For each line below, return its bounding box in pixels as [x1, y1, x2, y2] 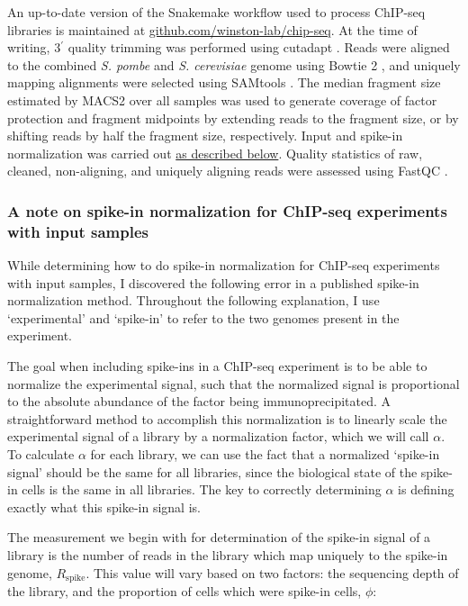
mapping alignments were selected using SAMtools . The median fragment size [7, 73, 441, 92]
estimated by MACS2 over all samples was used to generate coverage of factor [7, 90, 437, 109]
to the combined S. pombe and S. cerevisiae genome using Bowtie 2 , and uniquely [7, 55, 461, 74]
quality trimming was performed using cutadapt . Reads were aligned [67, 38, 450, 57]
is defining [398, 480, 454, 499]
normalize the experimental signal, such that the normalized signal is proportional [7, 374, 460, 393]
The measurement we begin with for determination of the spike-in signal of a [7, 528, 431, 547]
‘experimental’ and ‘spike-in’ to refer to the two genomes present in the [7, 308, 400, 327]
